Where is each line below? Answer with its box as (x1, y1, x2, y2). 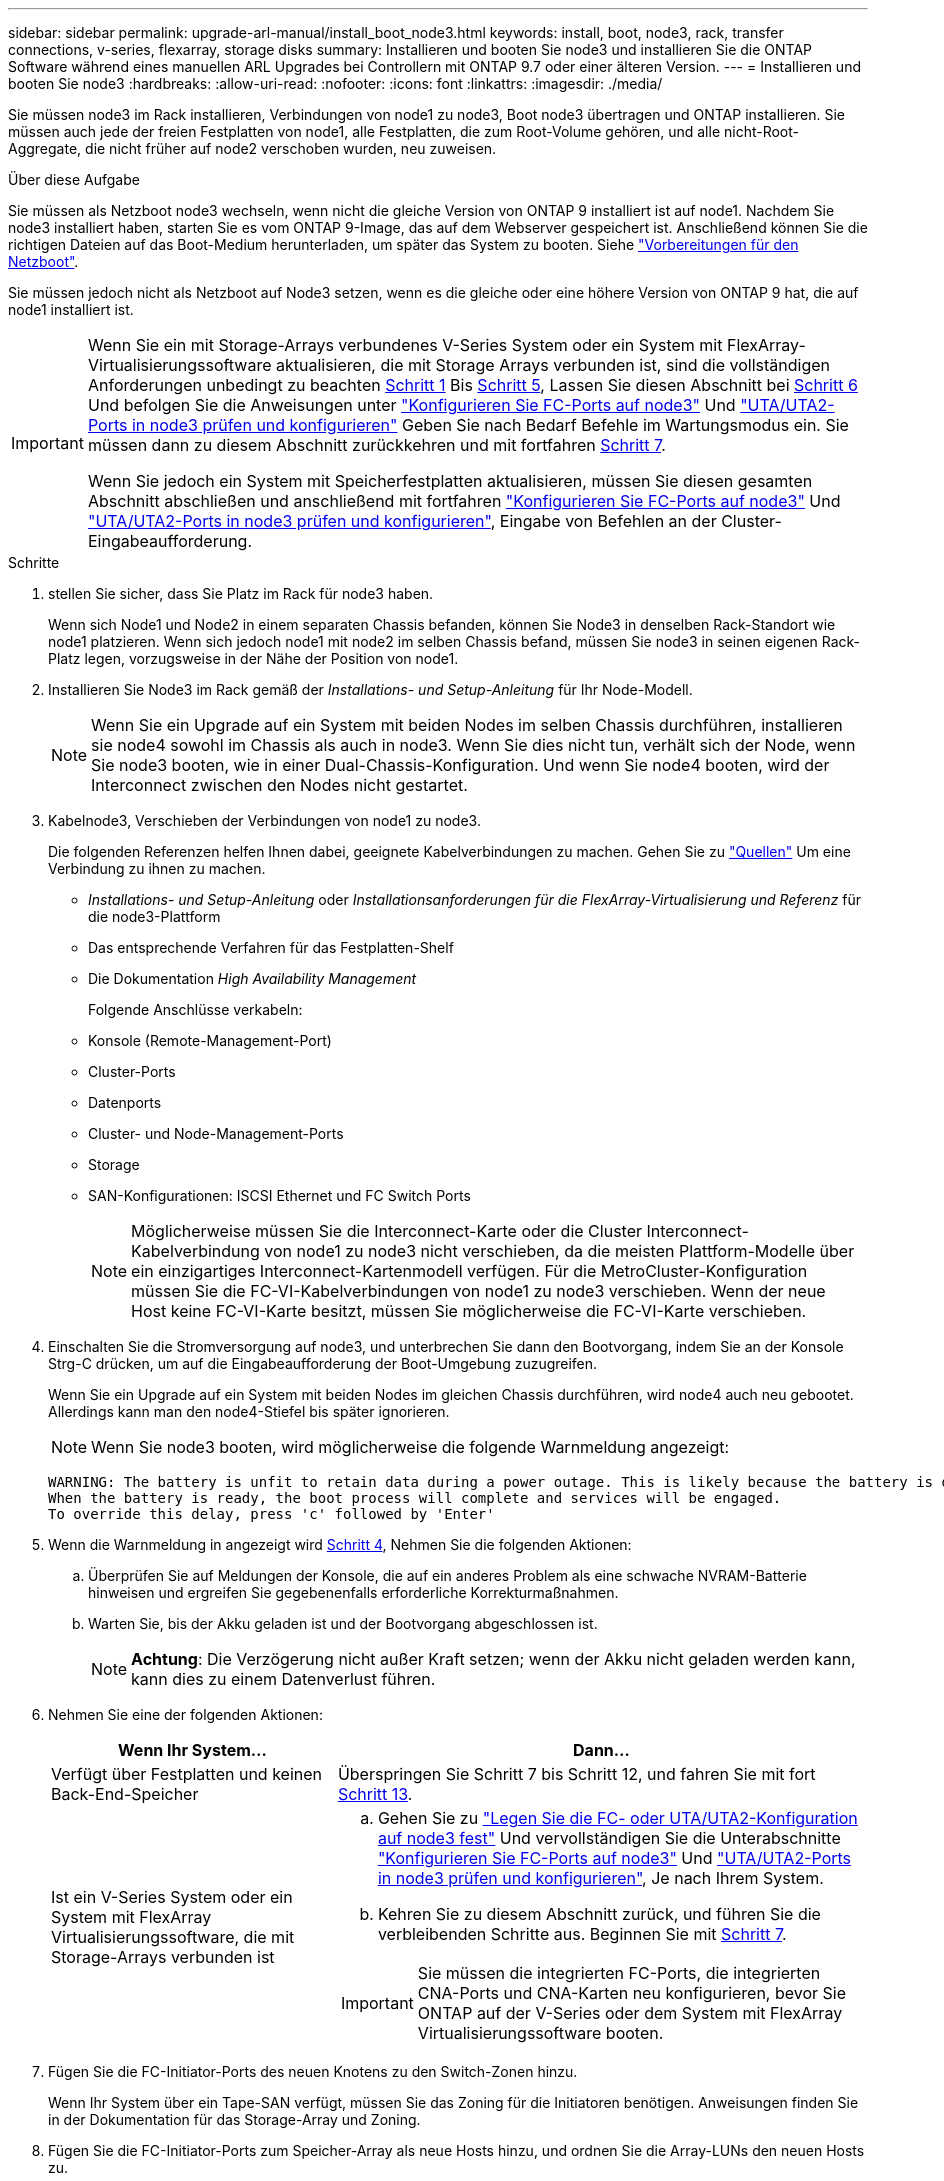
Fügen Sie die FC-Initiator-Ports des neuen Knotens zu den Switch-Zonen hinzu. (48, 2063, 578, 2080)
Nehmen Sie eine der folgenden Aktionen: (48, 1706, 323, 1723)
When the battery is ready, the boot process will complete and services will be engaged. (48, 1490, 782, 1506)
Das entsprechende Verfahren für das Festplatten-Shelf (88, 939, 454, 956)
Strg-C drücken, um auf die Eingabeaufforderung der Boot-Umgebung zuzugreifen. (48, 1355, 598, 1372)
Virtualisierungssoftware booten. (417, 2023, 664, 2043)
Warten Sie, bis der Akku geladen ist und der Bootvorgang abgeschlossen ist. (88, 1615, 598, 1632)
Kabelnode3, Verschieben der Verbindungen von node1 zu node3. (48, 812, 481, 829)
